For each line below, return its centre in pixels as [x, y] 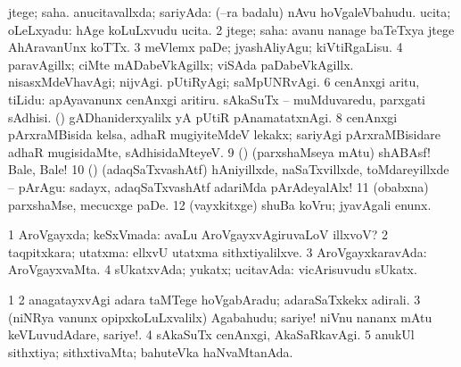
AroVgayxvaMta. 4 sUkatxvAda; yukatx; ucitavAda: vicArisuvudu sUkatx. [213, 269]
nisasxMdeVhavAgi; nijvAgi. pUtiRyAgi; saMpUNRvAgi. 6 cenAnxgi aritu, [214, 82]
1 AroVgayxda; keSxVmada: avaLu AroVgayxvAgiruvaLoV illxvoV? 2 [198, 234]
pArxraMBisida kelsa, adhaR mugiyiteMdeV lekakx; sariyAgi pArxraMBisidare [224, 134]
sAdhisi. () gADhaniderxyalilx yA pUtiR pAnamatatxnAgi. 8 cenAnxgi [203, 117]
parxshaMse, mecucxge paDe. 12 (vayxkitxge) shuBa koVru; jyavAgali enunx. [220, 204]
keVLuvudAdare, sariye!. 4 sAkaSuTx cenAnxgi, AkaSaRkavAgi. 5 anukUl [211, 334]
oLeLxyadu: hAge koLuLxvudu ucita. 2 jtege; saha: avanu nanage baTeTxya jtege [231, 29]
